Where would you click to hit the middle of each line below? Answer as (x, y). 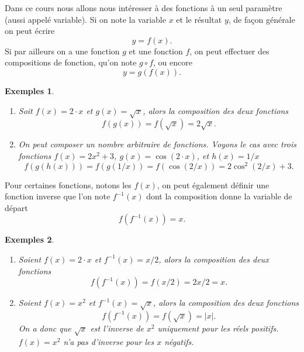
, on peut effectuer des (229, 51)
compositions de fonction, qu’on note (71, 62)
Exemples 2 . (30, 239)
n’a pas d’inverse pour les (109, 341)
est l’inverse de (117, 328)
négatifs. (179, 341)
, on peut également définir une (213, 184)
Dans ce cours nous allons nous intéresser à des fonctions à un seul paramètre (144, 8)
